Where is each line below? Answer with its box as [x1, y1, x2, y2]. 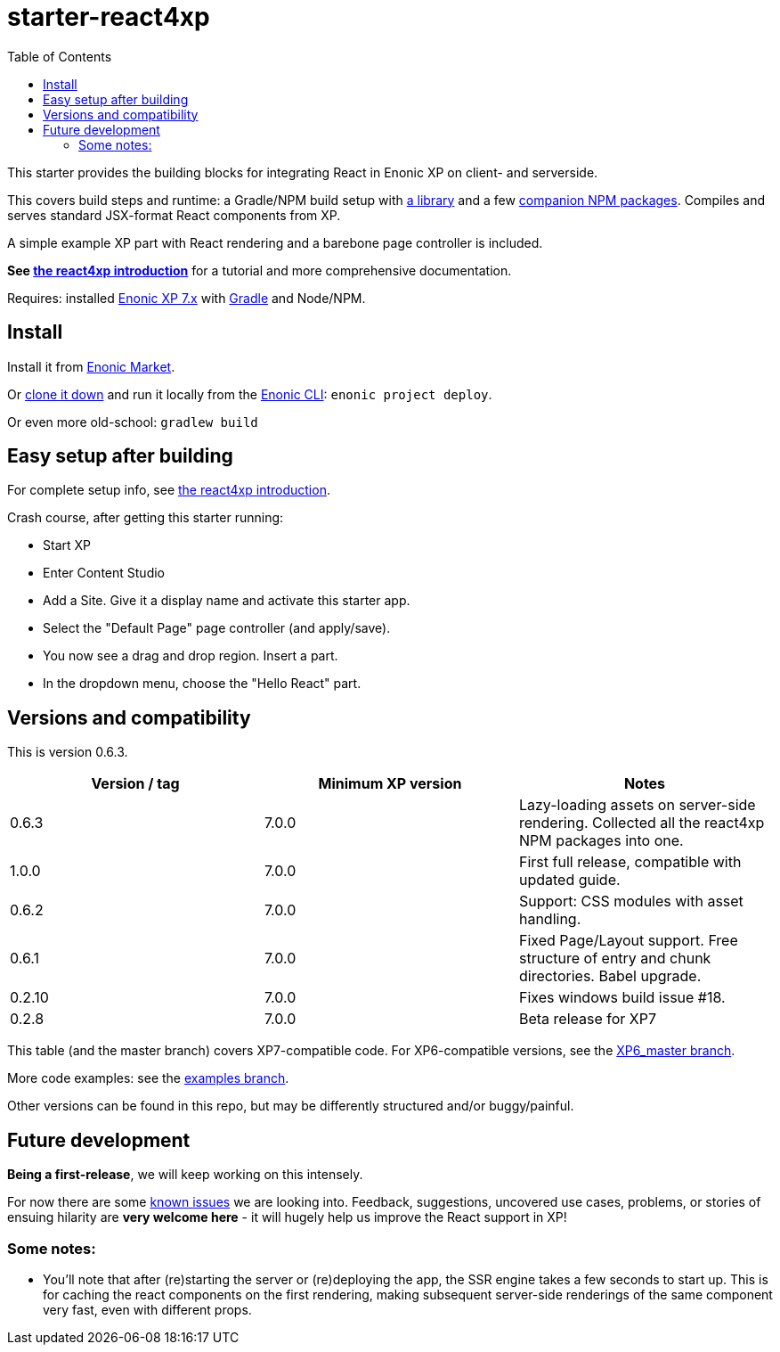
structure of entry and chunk [518, 949, 711, 968]
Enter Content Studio [43, 565, 165, 581]
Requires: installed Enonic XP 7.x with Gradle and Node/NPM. [7, 290, 366, 306]
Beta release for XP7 [518, 1010, 657, 1028]
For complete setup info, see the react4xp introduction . [7, 482, 330, 498]
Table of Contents [7, 48, 112, 64]
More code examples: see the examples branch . [7, 1070, 289, 1086]
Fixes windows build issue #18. [518, 988, 726, 1007]
